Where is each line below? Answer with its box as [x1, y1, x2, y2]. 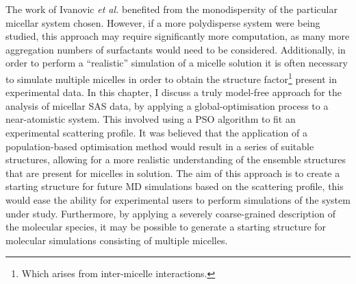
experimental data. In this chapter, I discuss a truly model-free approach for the [5, 85, 342, 99]
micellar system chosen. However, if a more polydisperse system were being [5, 15, 320, 29]
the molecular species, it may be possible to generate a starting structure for [5, 220, 327, 234]
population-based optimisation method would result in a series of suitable [5, 139, 314, 153]
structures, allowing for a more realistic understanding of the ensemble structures [5, 152, 346, 167]
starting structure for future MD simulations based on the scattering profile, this [5, 179, 344, 193]
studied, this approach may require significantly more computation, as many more [5, 29, 350, 43]
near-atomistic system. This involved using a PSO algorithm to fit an [5, 112, 296, 126]
